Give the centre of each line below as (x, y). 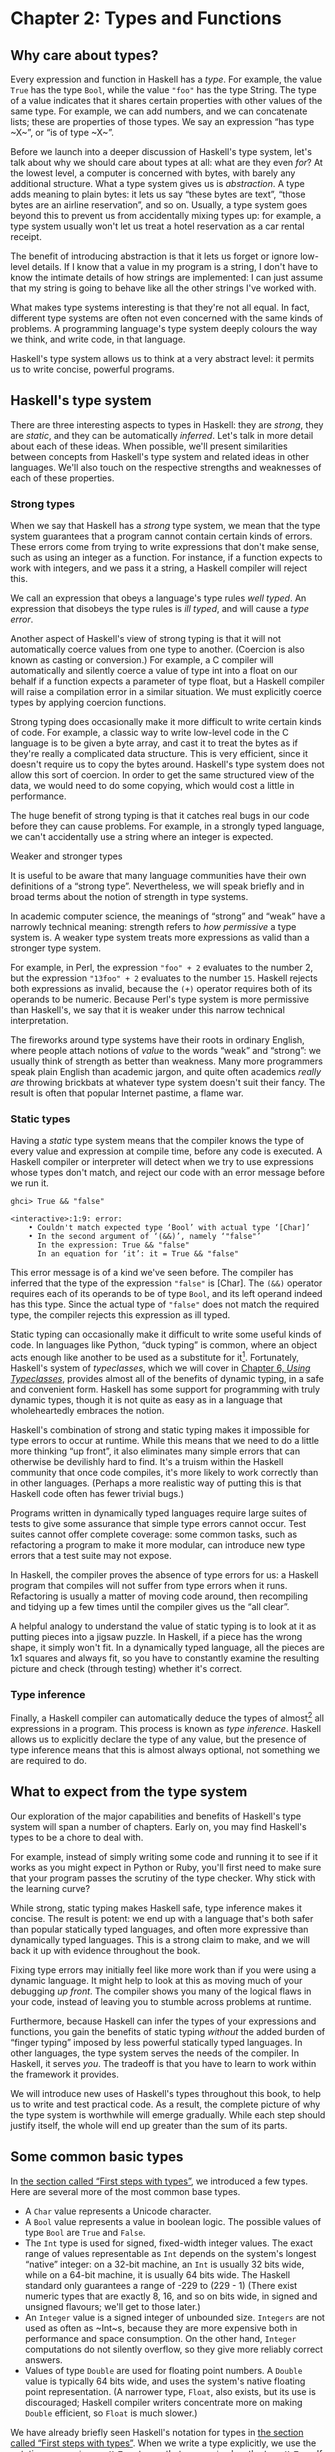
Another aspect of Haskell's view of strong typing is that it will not (146, 639)
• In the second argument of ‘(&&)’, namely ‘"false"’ (145, 1237)
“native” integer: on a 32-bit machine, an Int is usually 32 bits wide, (164, 2264)
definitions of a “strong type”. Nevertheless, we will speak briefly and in (157, 886)
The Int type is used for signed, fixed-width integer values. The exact (168, 2243)
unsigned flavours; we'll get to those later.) (113, 2306)
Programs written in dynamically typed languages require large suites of (159, 1513)
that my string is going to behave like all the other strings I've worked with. (163, 288)
